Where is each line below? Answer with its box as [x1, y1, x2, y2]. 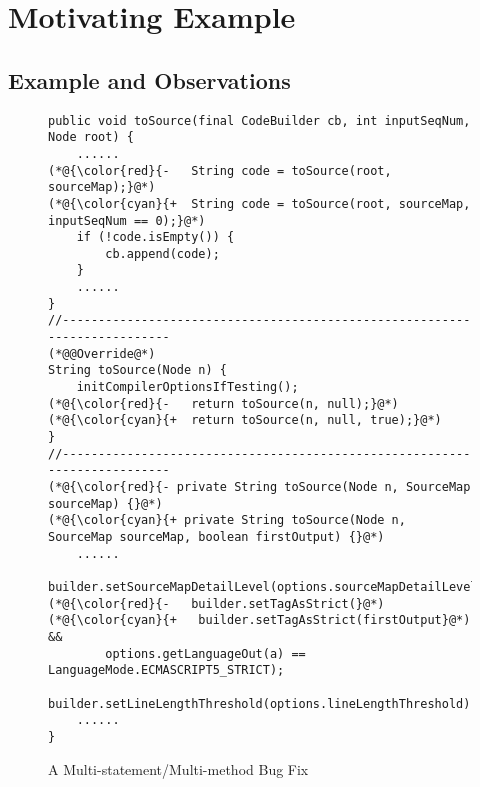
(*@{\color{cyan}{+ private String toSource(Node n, [48, 513, 406, 528]
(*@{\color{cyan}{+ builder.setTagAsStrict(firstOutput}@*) [48, 613, 471, 628]
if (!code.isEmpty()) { [76, 230, 235, 245]
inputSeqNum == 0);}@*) [48, 213, 206, 228]
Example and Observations [8, 64, 291, 95]
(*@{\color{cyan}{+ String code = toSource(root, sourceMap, [48, 196, 471, 211]
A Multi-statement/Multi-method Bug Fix [48, 758, 309, 779]
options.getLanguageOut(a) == [105, 646, 306, 661]
